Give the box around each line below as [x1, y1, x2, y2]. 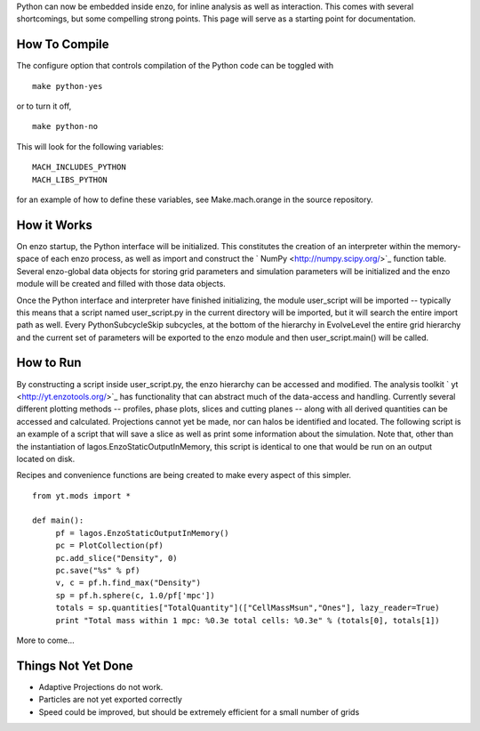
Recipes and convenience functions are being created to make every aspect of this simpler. [16, 470, 351, 481]
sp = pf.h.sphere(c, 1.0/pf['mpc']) [55, 590, 215, 600]
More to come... [16, 635, 75, 646]
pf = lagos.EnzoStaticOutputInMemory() [55, 528, 230, 538]
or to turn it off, [16, 101, 72, 111]
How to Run [16, 355, 82, 370]
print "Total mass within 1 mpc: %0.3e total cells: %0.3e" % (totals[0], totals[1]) [55, 615, 440, 625]
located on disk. [16, 453, 76, 464]
